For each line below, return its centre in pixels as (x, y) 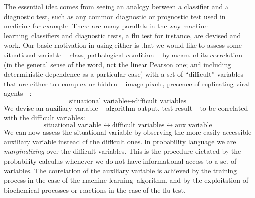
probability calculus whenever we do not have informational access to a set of (120, 160)
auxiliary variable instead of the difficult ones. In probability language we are (120, 141)
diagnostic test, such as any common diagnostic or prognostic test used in (115, 16)
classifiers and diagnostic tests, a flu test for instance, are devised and (136, 35)
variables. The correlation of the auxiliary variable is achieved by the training (121, 170)
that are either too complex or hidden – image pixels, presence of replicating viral (127, 83)
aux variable (194, 126)
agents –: (18, 93)
